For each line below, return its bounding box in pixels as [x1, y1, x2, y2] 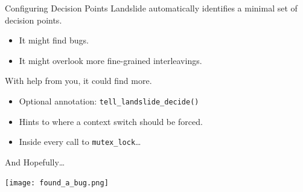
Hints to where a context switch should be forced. [19, 115, 203, 127]
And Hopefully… [5, 155, 65, 168]
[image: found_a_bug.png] [5, 179, 109, 188]
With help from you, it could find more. [5, 74, 152, 87]
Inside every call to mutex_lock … [19, 135, 141, 148]
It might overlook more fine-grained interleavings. [19, 54, 202, 66]
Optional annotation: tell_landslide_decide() [19, 94, 199, 107]
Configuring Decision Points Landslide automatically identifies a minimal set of [5, 2, 298, 14]
